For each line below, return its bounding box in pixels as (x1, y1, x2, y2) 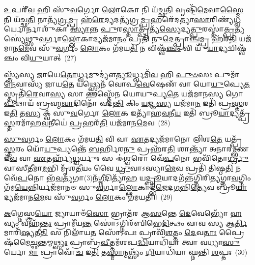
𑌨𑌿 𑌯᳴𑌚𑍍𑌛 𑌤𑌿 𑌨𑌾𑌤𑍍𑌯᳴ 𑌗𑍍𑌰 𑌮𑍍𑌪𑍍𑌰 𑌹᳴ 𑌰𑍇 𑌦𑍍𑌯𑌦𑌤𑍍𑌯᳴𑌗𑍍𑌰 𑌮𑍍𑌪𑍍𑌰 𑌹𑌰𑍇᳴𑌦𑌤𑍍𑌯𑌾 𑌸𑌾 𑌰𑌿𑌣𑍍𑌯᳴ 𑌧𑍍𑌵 (4, 14, 241, 24)
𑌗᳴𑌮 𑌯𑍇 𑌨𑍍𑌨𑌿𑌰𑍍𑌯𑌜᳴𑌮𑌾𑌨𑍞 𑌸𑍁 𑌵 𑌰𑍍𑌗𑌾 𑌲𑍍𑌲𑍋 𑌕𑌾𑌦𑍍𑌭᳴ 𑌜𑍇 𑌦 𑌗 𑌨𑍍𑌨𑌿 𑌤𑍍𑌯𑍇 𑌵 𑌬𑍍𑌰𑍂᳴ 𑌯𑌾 (4, 182, 247, 192)
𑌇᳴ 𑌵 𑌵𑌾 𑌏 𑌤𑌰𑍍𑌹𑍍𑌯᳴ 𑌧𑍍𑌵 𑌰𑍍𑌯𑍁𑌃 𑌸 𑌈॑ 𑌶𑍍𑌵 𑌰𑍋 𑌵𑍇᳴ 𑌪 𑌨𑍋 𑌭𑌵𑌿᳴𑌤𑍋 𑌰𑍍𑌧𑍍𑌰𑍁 (4, 153, 249, 163)
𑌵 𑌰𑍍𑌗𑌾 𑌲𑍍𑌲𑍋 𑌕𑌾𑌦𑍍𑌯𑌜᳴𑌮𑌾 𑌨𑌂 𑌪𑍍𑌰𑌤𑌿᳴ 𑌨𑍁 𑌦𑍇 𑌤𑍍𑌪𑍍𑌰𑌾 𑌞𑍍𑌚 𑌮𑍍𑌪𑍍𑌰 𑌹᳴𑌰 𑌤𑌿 (39, 33, 237, 43)
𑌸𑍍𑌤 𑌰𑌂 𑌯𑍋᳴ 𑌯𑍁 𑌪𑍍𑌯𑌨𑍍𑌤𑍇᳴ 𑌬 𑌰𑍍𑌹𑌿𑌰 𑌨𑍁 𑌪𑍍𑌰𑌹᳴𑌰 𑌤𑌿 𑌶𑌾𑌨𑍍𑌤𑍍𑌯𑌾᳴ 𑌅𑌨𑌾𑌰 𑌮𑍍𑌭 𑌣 (4, 143, 249, 153)
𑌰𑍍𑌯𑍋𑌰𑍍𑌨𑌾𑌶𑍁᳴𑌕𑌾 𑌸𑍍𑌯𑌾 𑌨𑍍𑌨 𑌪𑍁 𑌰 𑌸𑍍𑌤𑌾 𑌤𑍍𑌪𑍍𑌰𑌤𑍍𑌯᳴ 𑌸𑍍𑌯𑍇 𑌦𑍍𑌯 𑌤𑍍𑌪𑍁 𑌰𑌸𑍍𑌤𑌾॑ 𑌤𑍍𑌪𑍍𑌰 (4, 24, 235, 34)
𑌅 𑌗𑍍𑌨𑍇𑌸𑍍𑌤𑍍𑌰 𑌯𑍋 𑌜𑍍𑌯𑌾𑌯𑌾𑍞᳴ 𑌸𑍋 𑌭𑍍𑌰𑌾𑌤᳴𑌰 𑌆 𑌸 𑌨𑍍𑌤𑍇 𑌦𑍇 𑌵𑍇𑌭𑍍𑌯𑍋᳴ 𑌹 (4, 208, 242, 218)
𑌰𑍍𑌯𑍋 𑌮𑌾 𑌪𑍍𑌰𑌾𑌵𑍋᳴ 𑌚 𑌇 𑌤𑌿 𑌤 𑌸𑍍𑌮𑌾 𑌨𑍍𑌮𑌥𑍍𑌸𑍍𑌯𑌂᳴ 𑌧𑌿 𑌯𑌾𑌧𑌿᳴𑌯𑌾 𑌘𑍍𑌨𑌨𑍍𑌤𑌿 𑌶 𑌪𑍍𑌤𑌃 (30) (4, 246, 248, 257)
